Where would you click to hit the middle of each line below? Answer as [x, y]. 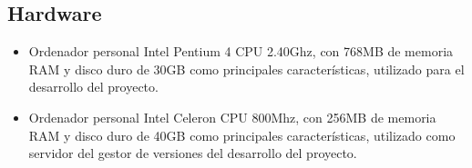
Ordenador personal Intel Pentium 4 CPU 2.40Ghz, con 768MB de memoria [241, 51]
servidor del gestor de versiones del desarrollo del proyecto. [193, 153]
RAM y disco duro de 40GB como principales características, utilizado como [242, 135]
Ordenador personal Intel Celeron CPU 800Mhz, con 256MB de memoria [232, 117]
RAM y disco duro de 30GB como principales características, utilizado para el [246, 69]
